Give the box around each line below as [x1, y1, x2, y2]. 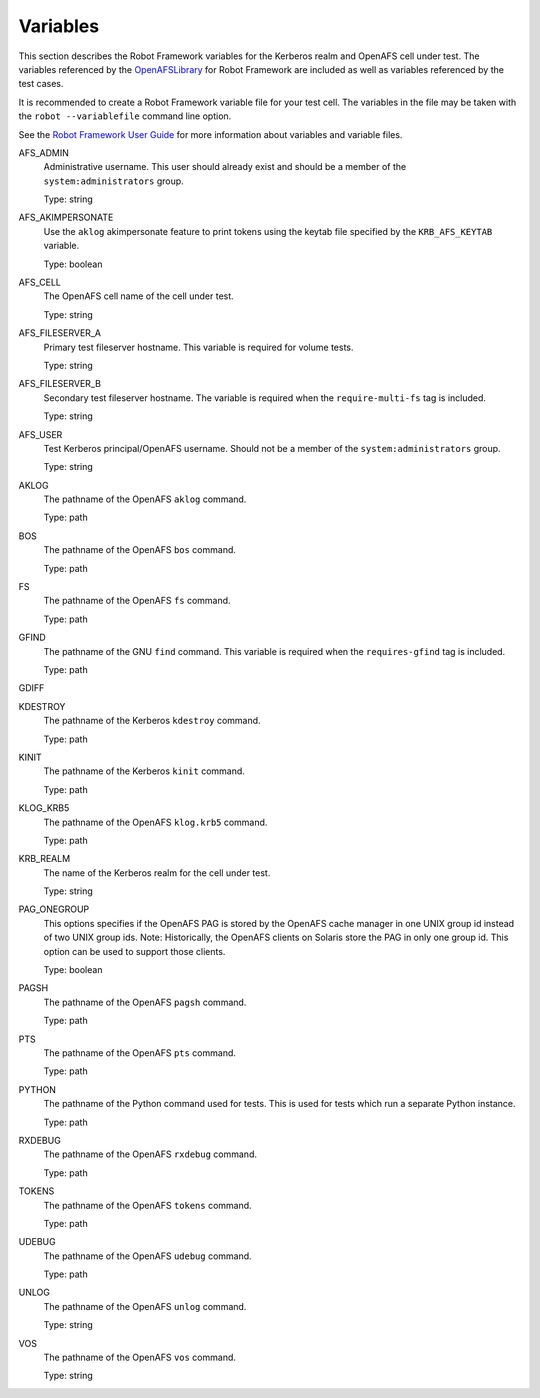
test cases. [18, 78, 64, 90]
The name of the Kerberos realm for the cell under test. [43, 866, 271, 879]
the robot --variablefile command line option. [18, 110, 232, 122]
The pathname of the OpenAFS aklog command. [43, 493, 247, 505]
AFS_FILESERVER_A [18, 327, 102, 339]
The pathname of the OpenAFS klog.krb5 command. [43, 816, 268, 828]
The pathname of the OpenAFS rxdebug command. [43, 1148, 257, 1160]
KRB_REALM [18, 853, 71, 865]
